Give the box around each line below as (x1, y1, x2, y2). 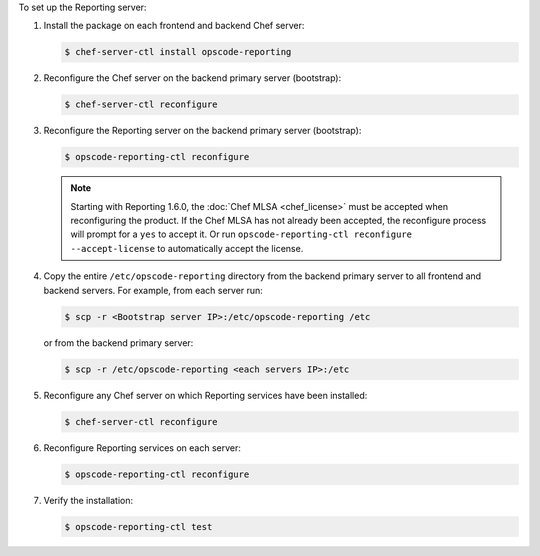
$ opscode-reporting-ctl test (64, 521, 213, 532)
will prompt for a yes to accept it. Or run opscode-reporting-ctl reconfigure (70, 228, 413, 240)
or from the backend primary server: (43, 336, 194, 349)
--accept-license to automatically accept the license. (70, 242, 304, 254)
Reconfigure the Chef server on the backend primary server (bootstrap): (43, 72, 342, 84)
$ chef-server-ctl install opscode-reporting (64, 46, 292, 58)
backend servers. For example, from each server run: (43, 284, 264, 296)
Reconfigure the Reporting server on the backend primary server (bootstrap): (43, 125, 362, 137)
